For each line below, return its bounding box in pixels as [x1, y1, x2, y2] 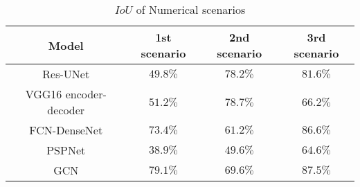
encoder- [65, 86, 107, 102]
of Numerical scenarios [136, 1, 246, 17]
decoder [47, 102, 85, 118]
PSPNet [46, 142, 86, 158]
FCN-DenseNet [29, 122, 103, 138]
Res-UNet [42, 66, 90, 82]
